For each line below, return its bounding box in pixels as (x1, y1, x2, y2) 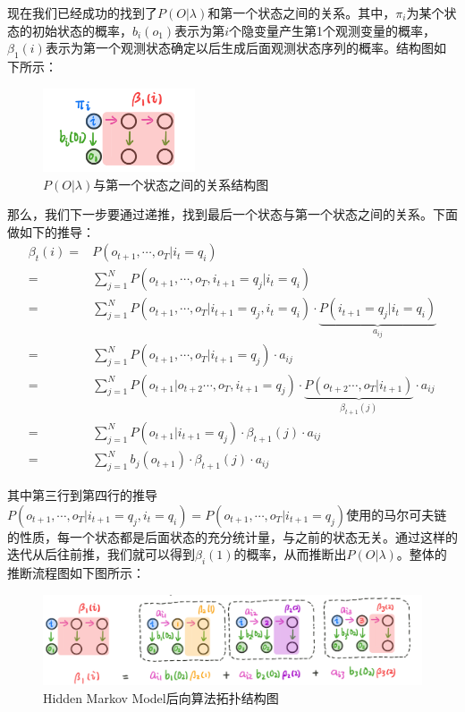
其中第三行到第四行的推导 (7, 486, 157, 504)
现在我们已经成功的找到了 (7, 4, 157, 21)
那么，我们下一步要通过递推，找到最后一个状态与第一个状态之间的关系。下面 (7, 205, 458, 224)
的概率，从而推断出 (233, 545, 347, 564)
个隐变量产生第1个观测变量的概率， (228, 21, 435, 39)
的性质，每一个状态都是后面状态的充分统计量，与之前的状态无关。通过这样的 (7, 527, 458, 546)
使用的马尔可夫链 (346, 504, 447, 523)
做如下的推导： (7, 222, 95, 241)
